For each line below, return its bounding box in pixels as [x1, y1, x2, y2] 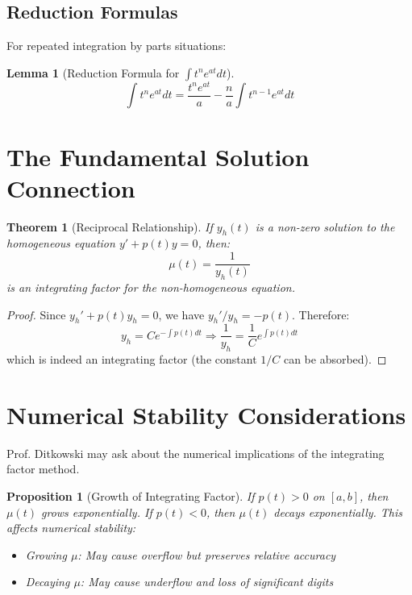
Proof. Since [6, 306, 66, 322]
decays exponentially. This [273, 503, 403, 520]
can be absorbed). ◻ [283, 351, 387, 368]
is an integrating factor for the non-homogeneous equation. [6, 278, 295, 295]
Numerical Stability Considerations [6, 397, 406, 431]
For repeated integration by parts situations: [6, 37, 227, 54]
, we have [158, 306, 205, 322]
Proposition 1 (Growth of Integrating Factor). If [6, 488, 255, 505]
